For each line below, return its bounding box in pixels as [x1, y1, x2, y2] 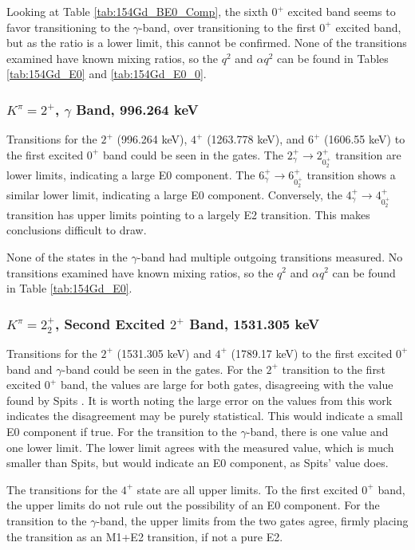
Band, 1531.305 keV [189, 313, 320, 333]
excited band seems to [287, 3, 396, 19]
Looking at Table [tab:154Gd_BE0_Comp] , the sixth [6, 3, 268, 19]
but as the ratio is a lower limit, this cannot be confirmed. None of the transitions [6, 34, 407, 51]
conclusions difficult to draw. [6, 222, 147, 238]
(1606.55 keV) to [324, 131, 405, 147]
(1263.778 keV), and [207, 131, 305, 147]
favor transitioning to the [6, 18, 130, 35]
